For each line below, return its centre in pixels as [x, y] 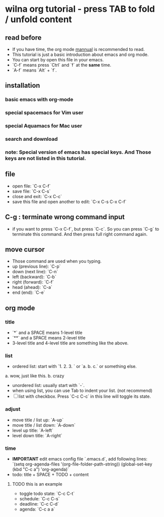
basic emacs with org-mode [39, 100]
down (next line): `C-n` [35, 272]
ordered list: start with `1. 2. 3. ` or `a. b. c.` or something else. [74, 366]
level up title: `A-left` [33, 430]
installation [23, 86]
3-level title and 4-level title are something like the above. [70, 343]
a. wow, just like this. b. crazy [35, 376]
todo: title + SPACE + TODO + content [51, 475]
